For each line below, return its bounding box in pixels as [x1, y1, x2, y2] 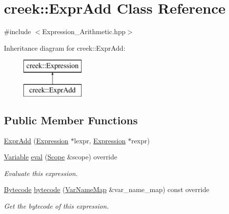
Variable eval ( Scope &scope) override [4, 152, 118, 162]
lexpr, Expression [74, 135, 126, 145]
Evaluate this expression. [4, 168, 78, 178]
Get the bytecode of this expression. [4, 201, 109, 211]
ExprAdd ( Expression [4, 135, 69, 145]
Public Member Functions [4, 112, 138, 127]
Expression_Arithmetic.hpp [42, 26, 125, 37]
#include [4, 26, 31, 37]
